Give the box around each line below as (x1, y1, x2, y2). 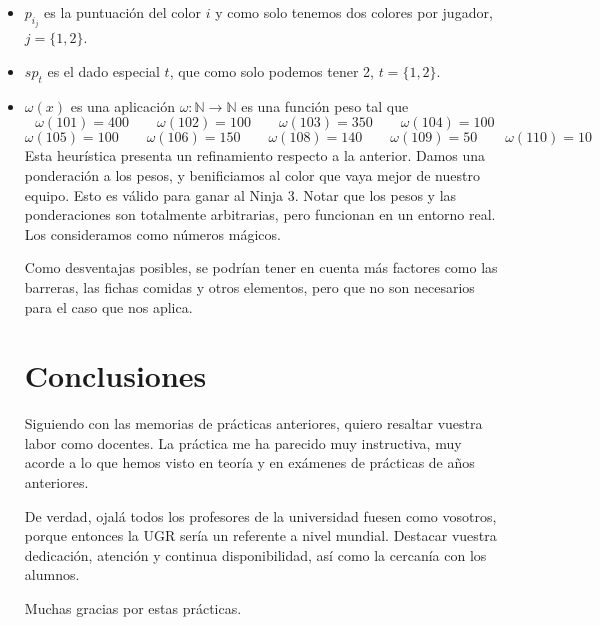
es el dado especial (47, 61, 160, 82)
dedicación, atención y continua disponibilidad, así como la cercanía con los (24, 544, 487, 565)
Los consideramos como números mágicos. (24, 223, 281, 244)
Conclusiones (24, 355, 207, 396)
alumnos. (24, 564, 80, 585)
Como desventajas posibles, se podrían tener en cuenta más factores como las (24, 257, 498, 278)
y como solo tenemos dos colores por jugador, (215, 2, 493, 22)
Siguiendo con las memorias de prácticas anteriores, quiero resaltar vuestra (24, 413, 483, 434)
